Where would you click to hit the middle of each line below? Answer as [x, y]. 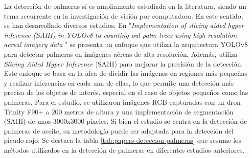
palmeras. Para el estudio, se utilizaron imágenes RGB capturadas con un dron [122, 102]
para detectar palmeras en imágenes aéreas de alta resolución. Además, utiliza [121, 54]
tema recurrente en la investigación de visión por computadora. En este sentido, [124, 15]
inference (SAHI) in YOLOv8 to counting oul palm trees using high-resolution [121, 34]
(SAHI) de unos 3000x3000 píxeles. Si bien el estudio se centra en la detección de [126, 121]
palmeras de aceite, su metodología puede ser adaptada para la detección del [119, 130]
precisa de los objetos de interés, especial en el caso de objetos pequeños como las [126, 92]
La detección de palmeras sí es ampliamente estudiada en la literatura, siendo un [125, 6]
